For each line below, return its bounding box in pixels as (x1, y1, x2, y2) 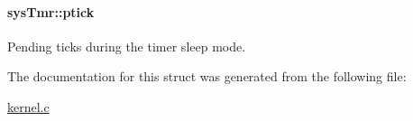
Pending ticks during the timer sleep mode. (7, 36, 246, 55)
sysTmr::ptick (7, 2, 95, 21)
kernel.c (7, 97, 50, 116)
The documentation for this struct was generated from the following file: (7, 67, 407, 86)
